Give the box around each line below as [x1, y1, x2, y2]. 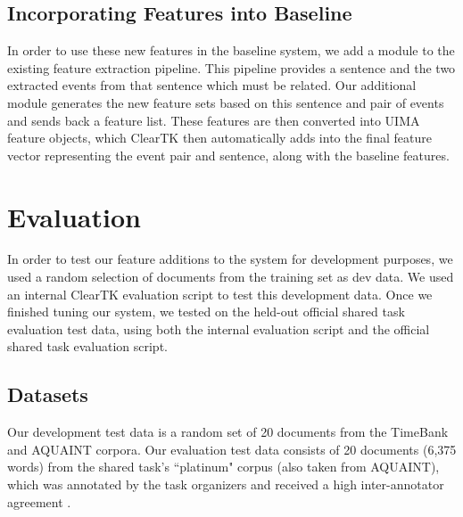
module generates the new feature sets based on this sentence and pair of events [7, 93, 444, 111]
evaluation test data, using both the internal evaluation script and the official [7, 319, 430, 338]
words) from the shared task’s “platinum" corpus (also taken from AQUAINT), [7, 457, 440, 476]
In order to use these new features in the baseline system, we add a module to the [7, 41, 455, 60]
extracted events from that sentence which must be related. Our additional [7, 76, 417, 94]
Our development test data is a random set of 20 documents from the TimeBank [7, 423, 449, 441]
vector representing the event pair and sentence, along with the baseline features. [7, 145, 450, 164]
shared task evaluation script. [7, 337, 168, 356]
